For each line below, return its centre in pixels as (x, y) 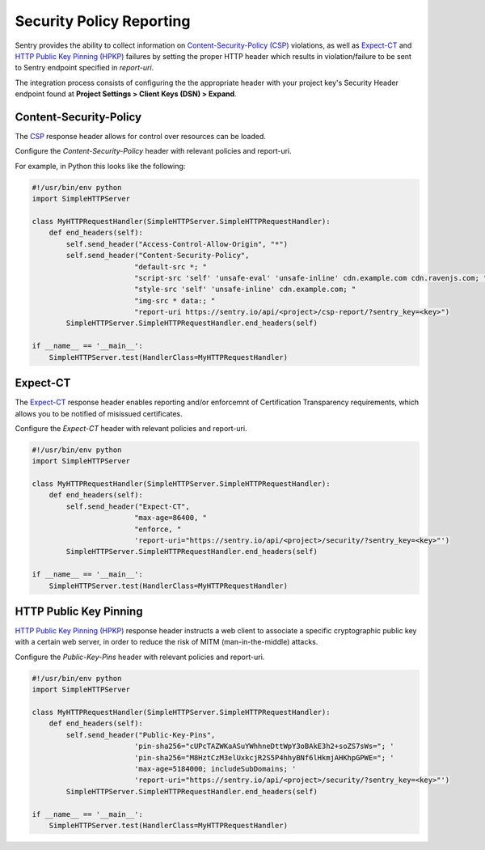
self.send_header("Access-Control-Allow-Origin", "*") (177, 244)
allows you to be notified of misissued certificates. (99, 413)
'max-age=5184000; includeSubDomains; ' (215, 769)
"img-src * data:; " (175, 300)
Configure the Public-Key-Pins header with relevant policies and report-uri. (140, 657)
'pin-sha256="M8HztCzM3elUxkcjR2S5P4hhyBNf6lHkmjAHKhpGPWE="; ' (264, 757)
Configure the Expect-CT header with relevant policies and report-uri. (131, 428)
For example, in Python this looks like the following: (100, 166)
